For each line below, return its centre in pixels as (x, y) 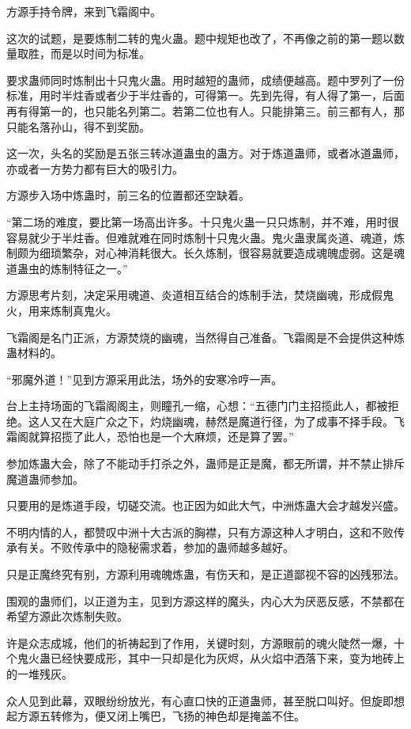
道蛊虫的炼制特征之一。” (67, 268)
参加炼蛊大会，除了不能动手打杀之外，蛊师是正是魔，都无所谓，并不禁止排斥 (205, 463)
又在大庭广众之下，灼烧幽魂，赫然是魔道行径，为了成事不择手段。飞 (227, 421)
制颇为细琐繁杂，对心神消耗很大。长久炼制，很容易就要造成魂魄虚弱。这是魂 (205, 253)
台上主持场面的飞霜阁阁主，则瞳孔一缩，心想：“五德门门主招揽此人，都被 (197, 406)
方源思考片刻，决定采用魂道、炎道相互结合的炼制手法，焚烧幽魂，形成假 (194, 295)
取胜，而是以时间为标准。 (83, 53)
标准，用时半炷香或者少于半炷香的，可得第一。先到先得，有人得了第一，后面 (205, 95)
